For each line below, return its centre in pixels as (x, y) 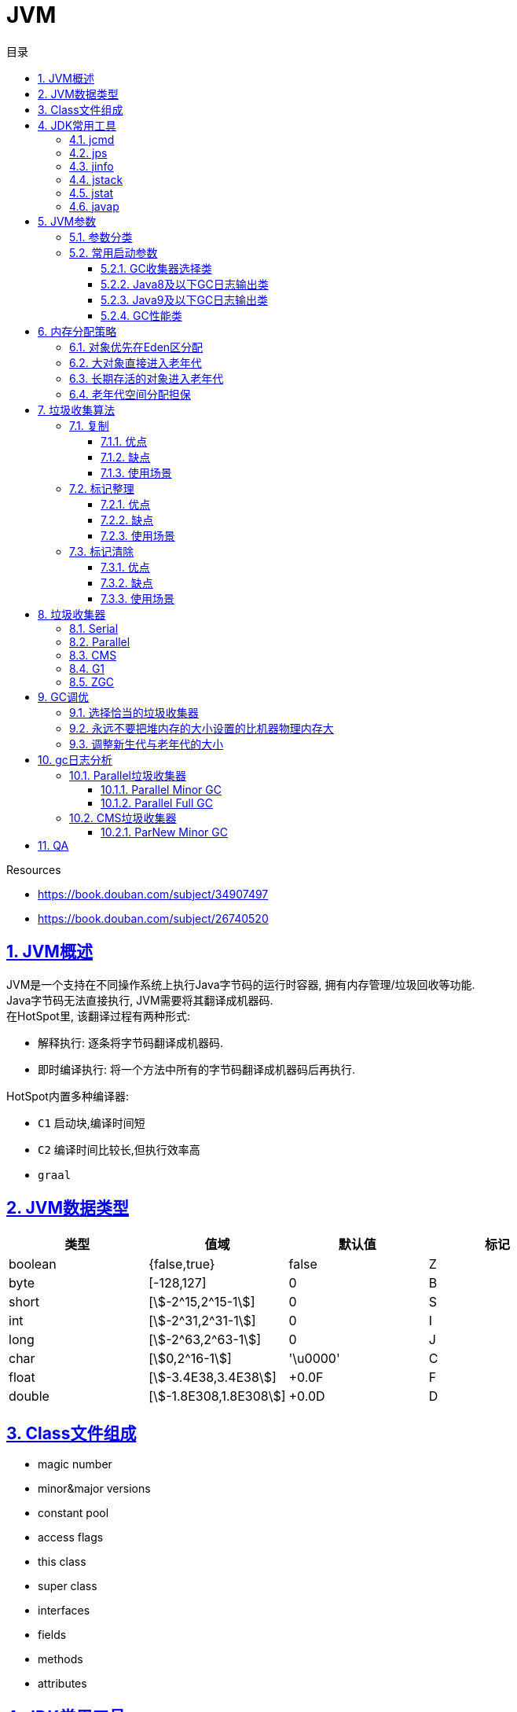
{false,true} (182, 1264)
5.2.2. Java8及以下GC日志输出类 (185, 284)
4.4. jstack (96, 179)
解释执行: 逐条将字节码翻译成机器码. (131, 1042)
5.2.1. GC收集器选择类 (156, 268)
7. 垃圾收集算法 (77, 410)
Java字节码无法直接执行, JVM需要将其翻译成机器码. (140, 1000)
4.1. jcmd (92, 139)
